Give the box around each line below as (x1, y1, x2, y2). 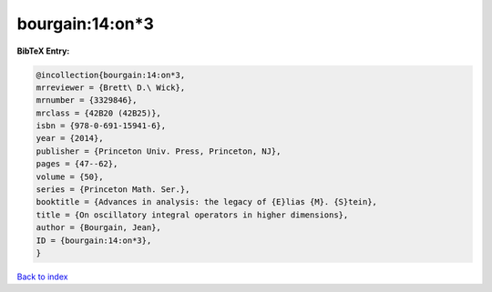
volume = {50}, (36, 171, 104, 182)
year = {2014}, (36, 133, 104, 144)
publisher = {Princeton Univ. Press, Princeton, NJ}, (36, 146, 282, 156)
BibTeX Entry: (16, 45, 70, 56)
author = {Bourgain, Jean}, (36, 223, 161, 233)
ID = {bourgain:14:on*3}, (36, 235, 152, 246)
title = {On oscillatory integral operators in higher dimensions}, (36, 209, 349, 220)
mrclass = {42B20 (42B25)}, (36, 107, 161, 118)
